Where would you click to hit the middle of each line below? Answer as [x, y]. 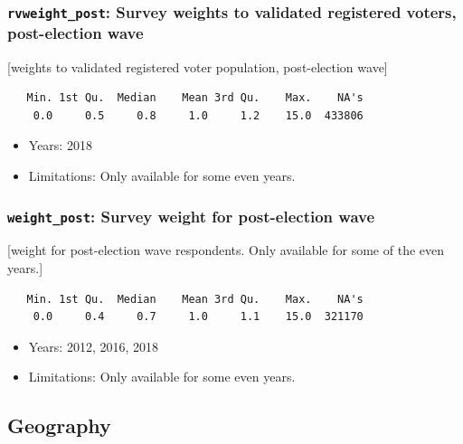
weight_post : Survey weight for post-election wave [191, 216]
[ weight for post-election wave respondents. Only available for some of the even [226, 250]
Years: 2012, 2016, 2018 [94, 346]
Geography [59, 425]
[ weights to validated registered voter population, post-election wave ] [198, 66]
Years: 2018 [60, 145]
